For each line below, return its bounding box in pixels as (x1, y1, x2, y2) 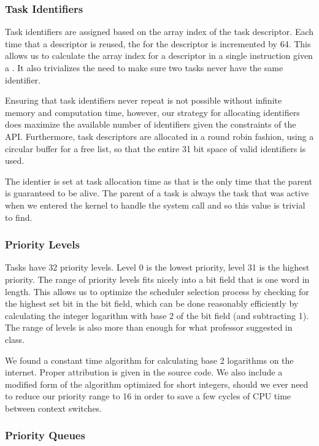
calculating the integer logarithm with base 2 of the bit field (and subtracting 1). (5, 309, 309, 321)
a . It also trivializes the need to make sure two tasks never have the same (5, 61, 283, 74)
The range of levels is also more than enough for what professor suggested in (5, 321, 293, 334)
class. (5, 333, 25, 345)
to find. (5, 210, 33, 223)
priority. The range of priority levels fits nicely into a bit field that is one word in (5, 272, 310, 285)
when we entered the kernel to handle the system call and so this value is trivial (5, 198, 306, 211)
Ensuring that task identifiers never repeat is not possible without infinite (5, 94, 282, 107)
